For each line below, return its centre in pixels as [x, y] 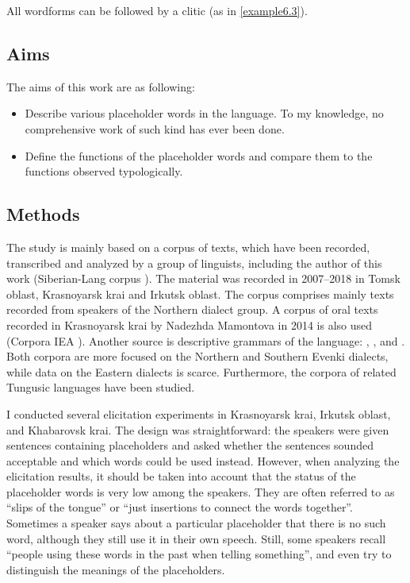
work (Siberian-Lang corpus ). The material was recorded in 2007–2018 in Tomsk [203, 278]
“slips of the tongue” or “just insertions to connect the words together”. [180, 507]
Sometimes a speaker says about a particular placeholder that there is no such [196, 523]
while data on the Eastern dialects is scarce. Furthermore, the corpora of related [201, 371]
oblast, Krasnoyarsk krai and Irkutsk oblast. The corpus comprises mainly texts [200, 293]
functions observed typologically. [104, 171]
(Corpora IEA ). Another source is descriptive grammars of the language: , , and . [206, 340]
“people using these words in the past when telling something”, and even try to [199, 554]
